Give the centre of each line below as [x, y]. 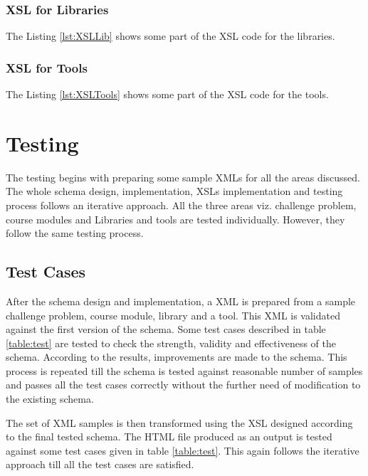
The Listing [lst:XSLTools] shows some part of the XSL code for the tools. [167, 94]
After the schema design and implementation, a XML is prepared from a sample [181, 301]
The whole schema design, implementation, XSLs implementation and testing [174, 191]
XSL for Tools [47, 67]
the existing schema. [50, 399]
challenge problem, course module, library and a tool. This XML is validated [173, 315]
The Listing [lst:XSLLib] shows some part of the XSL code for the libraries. [170, 36]
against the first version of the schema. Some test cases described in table [166, 329]
